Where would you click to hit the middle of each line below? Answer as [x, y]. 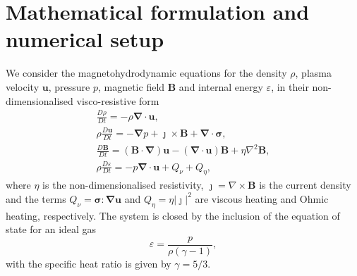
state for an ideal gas [51, 229]
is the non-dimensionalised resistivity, [123, 185]
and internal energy [221, 86]
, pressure [69, 86]
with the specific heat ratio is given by [89, 263]
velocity [23, 86]
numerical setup [85, 39]
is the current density [305, 185]
